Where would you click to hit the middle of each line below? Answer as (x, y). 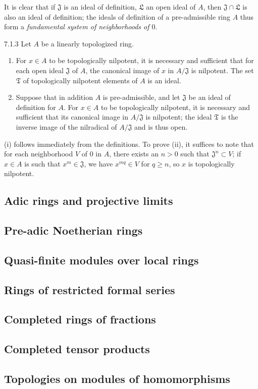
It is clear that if (30, 7)
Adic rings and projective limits (89, 201)
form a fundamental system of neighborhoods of (77, 26)
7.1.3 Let (18, 43)
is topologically (211, 163)
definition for (36, 107)
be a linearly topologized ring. (87, 43)
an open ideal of (171, 7)
